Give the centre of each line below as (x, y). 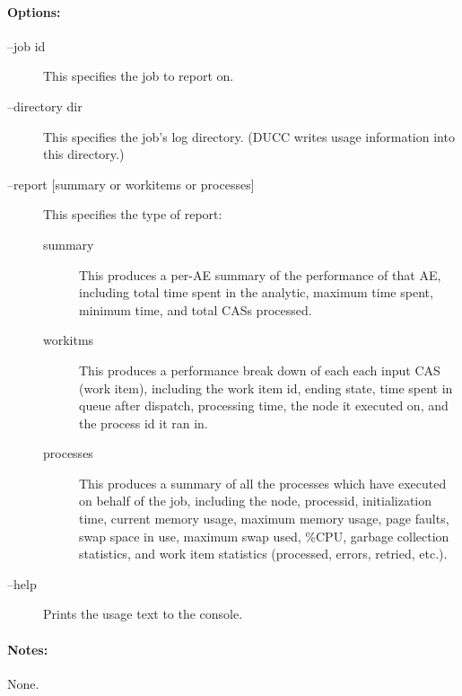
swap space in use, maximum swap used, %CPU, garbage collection (264, 536)
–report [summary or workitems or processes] (131, 184)
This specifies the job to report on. (139, 76)
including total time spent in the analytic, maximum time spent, (256, 292)
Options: (34, 11)
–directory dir (45, 106)
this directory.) (84, 154)
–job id (26, 45)
